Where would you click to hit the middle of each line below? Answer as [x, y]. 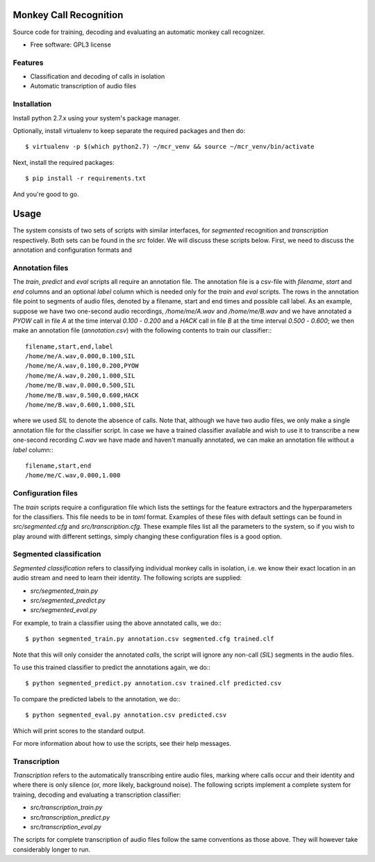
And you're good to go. [46, 194]
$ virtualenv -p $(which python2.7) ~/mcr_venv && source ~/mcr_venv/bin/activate [170, 147]
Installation [32, 104]
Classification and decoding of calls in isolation [98, 77]
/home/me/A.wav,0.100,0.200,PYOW [82, 366]
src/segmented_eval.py [64, 610]
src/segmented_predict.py [68, 600]
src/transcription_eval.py [66, 827]
